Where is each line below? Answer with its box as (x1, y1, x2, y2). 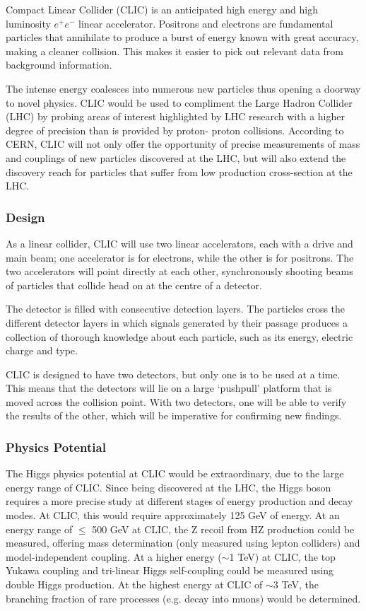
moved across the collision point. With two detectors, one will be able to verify (6, 394, 347, 409)
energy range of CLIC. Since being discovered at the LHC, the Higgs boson (6, 479, 331, 494)
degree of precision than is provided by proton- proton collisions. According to (6, 122, 344, 137)
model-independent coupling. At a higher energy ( (6, 549, 222, 564)
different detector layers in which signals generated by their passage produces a (6, 315, 348, 330)
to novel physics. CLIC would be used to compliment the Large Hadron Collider (6, 95, 353, 110)
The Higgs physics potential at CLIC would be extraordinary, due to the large (6, 466, 344, 481)
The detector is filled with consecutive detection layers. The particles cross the (6, 301, 346, 316)
